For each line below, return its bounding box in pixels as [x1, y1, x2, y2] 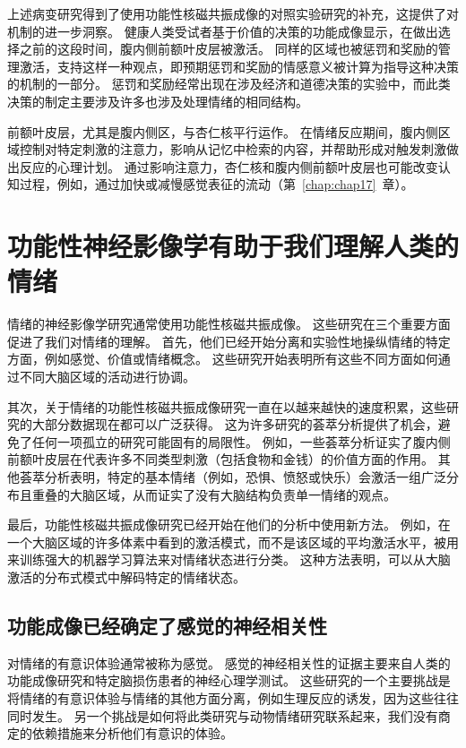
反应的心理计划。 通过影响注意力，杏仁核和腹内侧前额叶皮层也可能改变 [19, 157, 438, 176]
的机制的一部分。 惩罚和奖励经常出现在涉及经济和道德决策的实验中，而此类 [7, 74, 451, 93]
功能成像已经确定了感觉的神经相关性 [7, 611, 327, 639]
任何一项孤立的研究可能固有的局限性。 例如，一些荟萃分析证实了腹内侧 [31, 432, 451, 451]
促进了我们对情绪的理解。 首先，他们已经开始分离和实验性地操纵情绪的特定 [7, 331, 451, 350]
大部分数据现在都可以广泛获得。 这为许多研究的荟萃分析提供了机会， [31, 415, 438, 434]
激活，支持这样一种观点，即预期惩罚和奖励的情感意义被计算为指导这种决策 [19, 56, 459, 75]
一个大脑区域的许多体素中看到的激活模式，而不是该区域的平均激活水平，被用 [7, 532, 459, 551]
